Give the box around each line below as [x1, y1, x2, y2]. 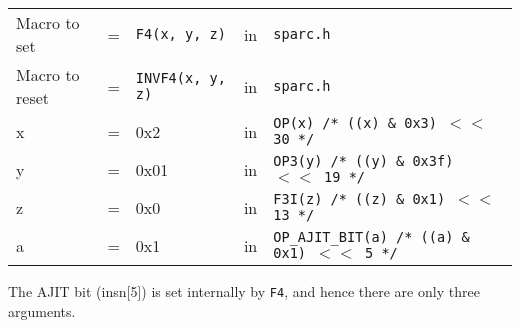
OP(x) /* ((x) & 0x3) [273, 115, 437, 131]
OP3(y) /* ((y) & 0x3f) [273, 153, 454, 169]
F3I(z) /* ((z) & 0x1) [273, 191, 446, 207]
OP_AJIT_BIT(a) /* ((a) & [273, 229, 470, 245]
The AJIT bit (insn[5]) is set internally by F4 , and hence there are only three [8, 281, 480, 301]
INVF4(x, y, [135, 70, 226, 86]
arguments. [8, 300, 76, 321]
